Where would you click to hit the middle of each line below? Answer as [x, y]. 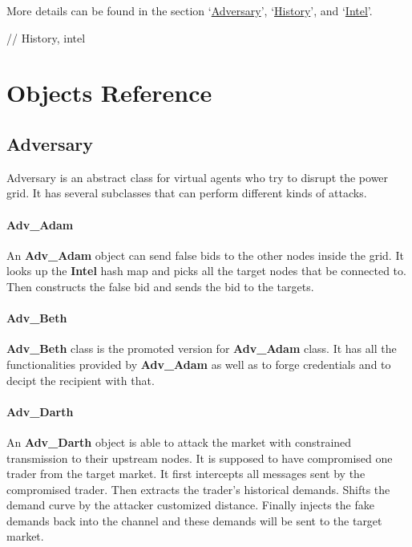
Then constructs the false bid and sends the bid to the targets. [160, 286]
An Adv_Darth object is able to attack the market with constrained [179, 442]
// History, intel [46, 37]
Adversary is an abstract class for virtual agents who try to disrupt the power [198, 177]
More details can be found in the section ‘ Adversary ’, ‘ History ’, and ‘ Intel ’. [190, 10]
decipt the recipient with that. [81, 380]
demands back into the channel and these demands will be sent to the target [194, 520]
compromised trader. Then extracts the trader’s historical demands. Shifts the [198, 489]
